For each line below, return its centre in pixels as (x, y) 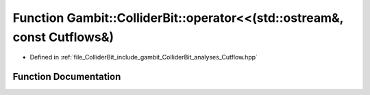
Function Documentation (67, 77)
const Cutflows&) (63, 37)
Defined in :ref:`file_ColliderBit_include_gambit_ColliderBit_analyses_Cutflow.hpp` (144, 57)
